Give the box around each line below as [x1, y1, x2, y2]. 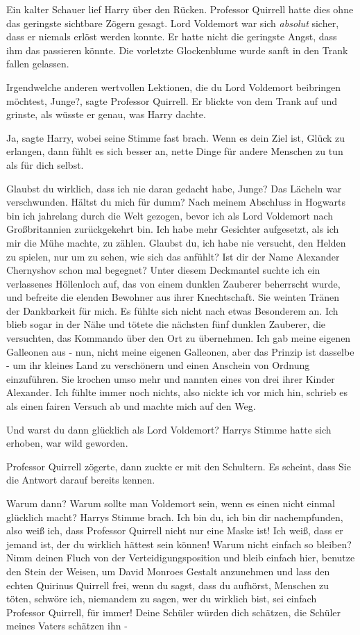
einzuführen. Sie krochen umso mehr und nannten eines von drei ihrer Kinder [6, 371, 335, 386]
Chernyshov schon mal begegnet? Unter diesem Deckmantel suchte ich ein [6, 263, 320, 277]
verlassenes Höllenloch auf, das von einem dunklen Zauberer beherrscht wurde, [6, 276, 341, 290]
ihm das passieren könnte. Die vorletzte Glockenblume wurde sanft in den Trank [6, 42, 348, 57]
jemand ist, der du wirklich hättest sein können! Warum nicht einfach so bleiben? [6, 536, 352, 551]
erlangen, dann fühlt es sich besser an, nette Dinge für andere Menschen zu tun [6, 144, 343, 158]
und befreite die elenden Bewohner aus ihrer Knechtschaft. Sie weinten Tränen [6, 290, 340, 304]
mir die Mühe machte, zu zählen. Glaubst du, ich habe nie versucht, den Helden [6, 235, 346, 249]
